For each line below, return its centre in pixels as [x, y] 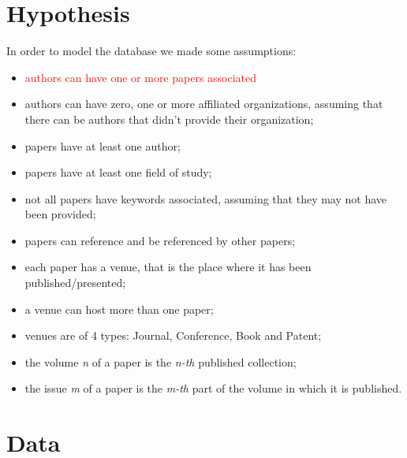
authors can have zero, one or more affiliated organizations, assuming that [204, 104]
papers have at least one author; [103, 145]
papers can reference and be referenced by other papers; [160, 240]
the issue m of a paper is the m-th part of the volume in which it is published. [213, 388]
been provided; [60, 214]
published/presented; [75, 283]
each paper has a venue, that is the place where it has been [168, 267]
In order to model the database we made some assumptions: [151, 51]
